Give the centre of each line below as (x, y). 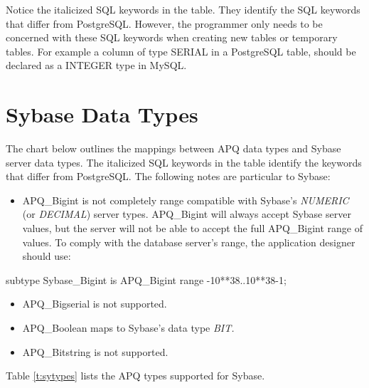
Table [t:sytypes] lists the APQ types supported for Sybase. (135, 376)
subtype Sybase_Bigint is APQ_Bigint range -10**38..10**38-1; (146, 279)
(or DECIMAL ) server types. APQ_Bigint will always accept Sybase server (187, 214)
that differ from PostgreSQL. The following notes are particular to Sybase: (168, 176)
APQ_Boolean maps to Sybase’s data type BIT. (128, 328)
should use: (47, 256)
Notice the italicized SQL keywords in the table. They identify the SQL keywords (183, 9)
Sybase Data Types (102, 114)
